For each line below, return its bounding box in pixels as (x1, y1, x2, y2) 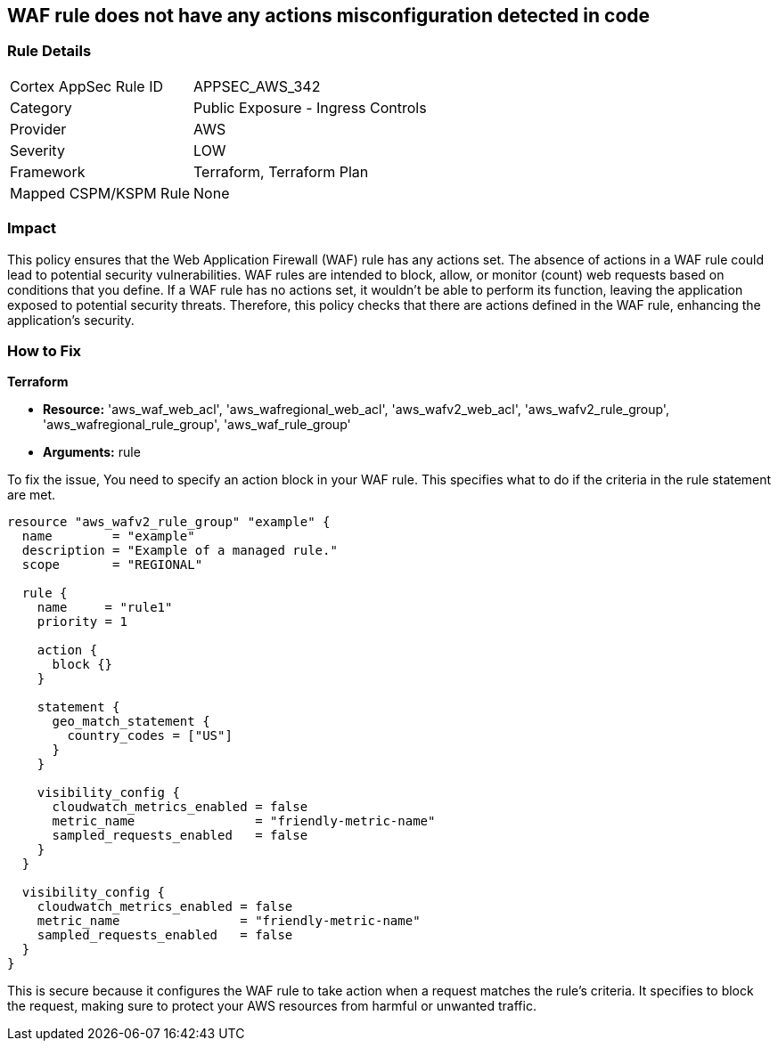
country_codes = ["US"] (67, 728, 233, 743)
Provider (10, 119, 67, 138)
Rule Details (7, 42, 92, 61)
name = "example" (21, 529, 195, 544)
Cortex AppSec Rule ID (10, 77, 164, 95)
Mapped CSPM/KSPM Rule (10, 183, 191, 202)
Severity (10, 141, 65, 159)
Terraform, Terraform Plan (193, 162, 369, 181)
